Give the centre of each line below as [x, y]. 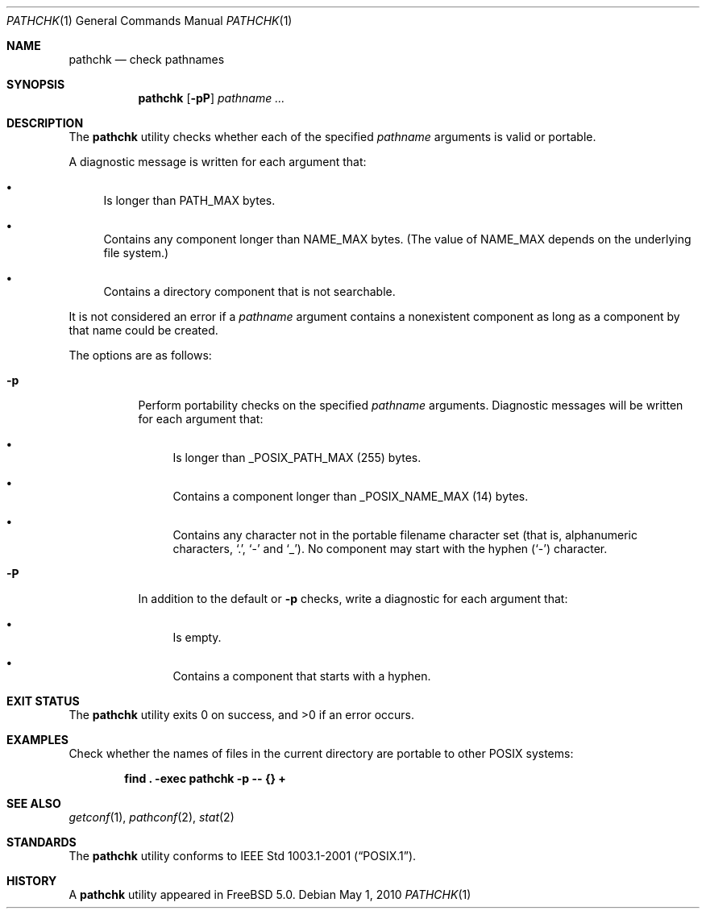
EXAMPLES [37, 740]
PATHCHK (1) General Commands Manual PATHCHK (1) [150, 21]
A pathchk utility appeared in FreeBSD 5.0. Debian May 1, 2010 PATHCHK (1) [270, 894]
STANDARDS [42, 842]
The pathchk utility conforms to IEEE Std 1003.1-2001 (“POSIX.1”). [243, 856]
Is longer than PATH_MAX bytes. [189, 200]
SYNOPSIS [36, 84]
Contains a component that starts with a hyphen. [302, 676]
